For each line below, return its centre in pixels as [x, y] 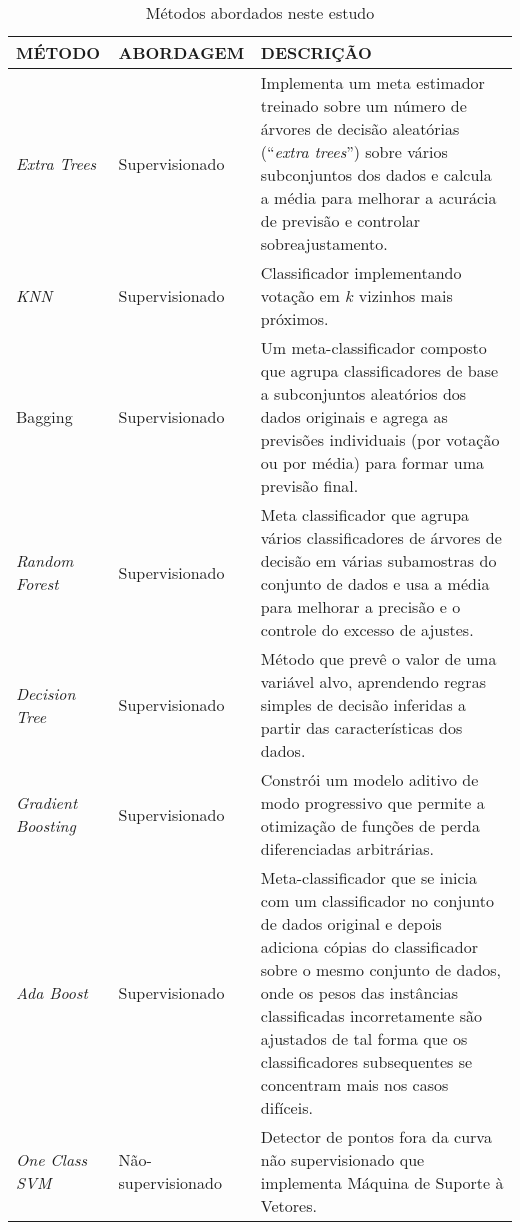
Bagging [44, 416]
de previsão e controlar [340, 220]
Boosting [46, 825]
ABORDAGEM [181, 52]
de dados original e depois [351, 923]
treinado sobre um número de [363, 105]
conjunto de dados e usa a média [375, 583]
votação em [300, 295]
